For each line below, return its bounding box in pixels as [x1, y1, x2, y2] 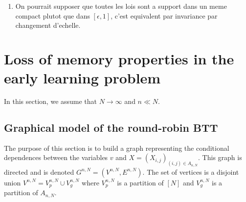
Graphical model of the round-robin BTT [4, 120, 218, 135]
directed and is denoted [4, 166, 74, 177]
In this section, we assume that [4, 96, 97, 106]
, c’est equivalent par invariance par [111, 10, 218, 20]
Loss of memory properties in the [4, 48, 234, 68]
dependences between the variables [4, 152, 108, 162]
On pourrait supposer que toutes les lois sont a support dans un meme [15, 1, 227, 11]
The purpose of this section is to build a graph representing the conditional [4, 142, 229, 153]
